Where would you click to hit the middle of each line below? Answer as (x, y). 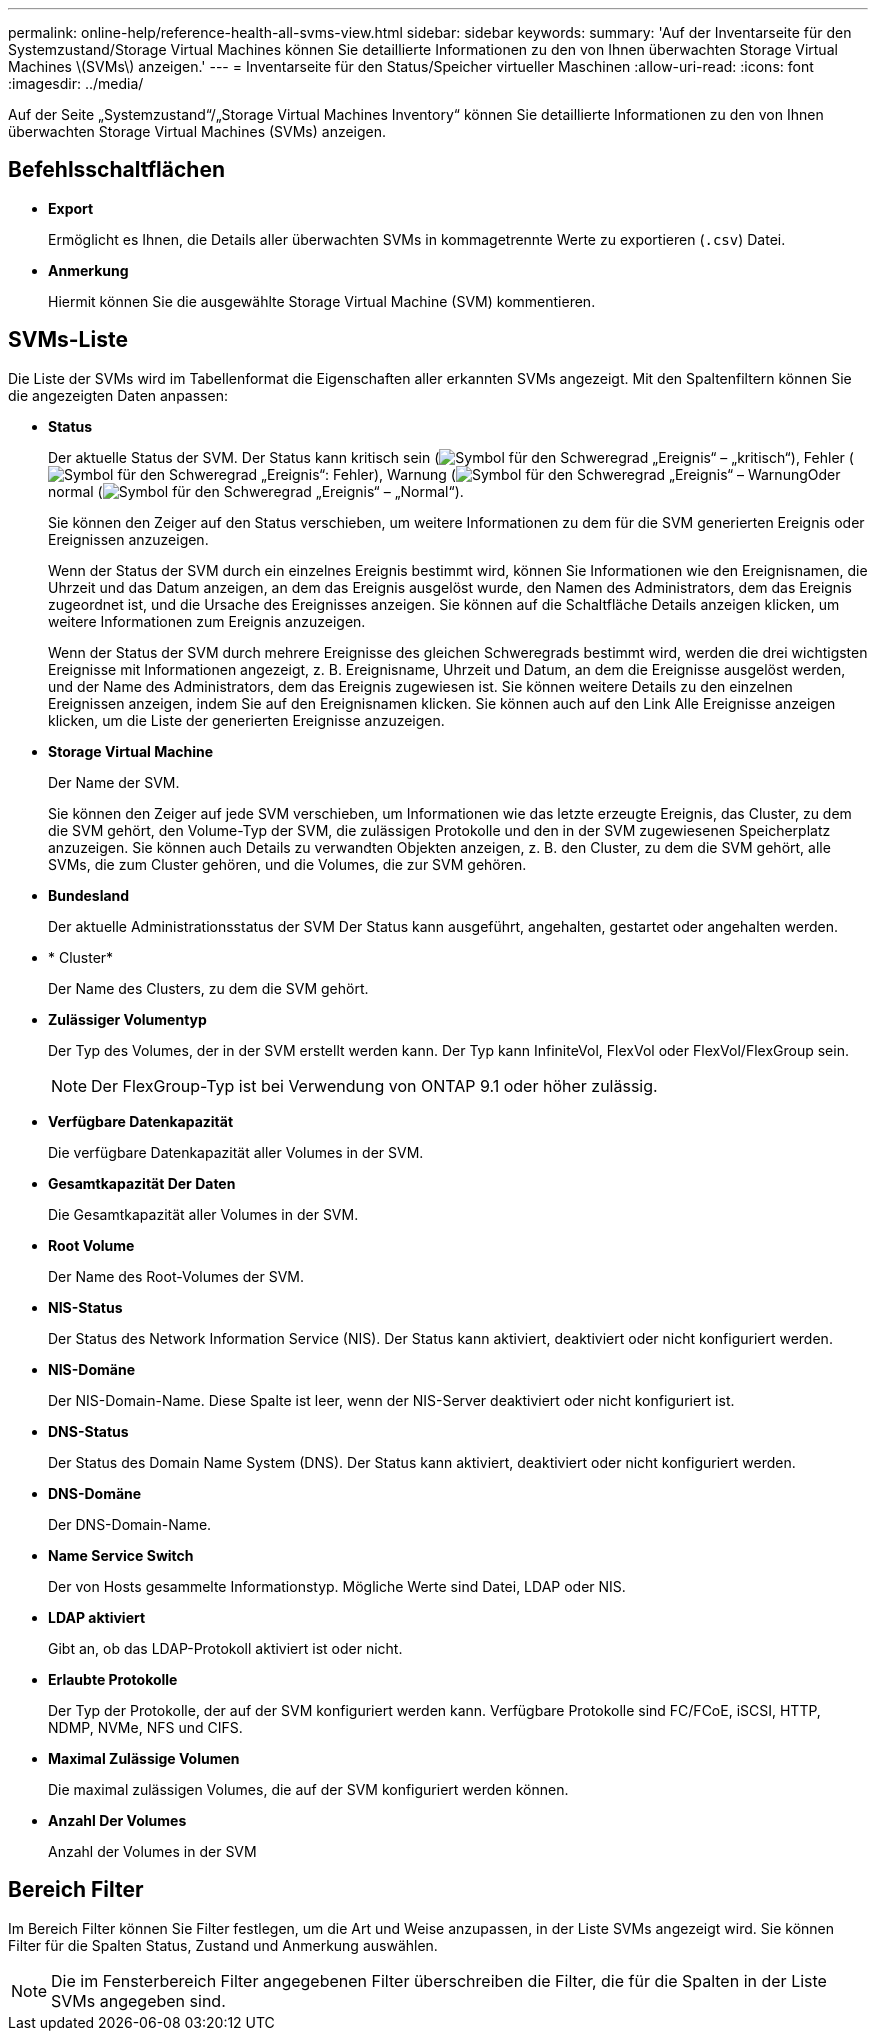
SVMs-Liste (68, 340)
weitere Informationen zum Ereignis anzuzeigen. (207, 621)
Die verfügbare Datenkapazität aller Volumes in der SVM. (236, 1152)
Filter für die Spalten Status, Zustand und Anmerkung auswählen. (223, 1945)
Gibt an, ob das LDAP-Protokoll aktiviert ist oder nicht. (225, 1648)
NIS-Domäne (91, 1369)
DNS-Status (88, 1431)
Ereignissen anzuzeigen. (128, 539)
